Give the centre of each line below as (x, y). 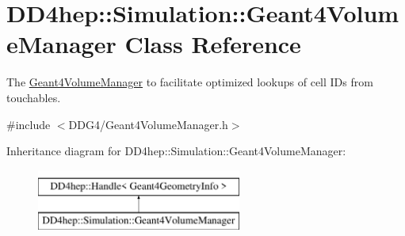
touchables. (34, 97)
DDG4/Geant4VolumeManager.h (148, 124)
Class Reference (213, 44)
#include (29, 124)
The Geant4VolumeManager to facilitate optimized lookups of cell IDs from (190, 82)
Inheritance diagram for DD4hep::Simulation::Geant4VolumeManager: (176, 151)
